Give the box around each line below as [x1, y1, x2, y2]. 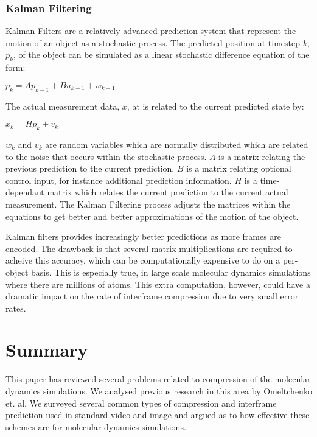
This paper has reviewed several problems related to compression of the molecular [5, 372, 311, 385]
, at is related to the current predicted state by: [127, 99, 304, 112]
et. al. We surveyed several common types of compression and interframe [5, 396, 277, 409]
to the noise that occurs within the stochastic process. [5, 150, 207, 163]
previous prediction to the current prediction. [5, 162, 175, 175]
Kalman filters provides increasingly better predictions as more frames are [5, 230, 282, 243]
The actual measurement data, [5, 99, 120, 112]
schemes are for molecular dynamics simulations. [5, 420, 186, 433]
